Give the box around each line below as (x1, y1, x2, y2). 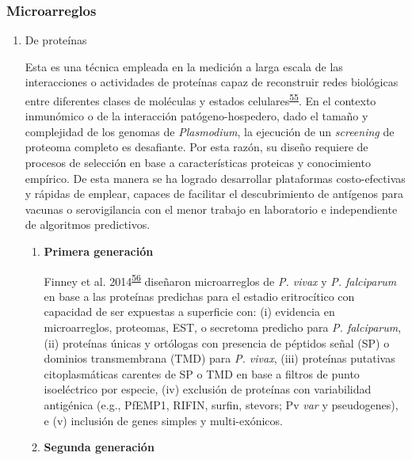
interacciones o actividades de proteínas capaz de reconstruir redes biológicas (25, 74, 399, 90)
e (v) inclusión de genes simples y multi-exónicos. (44, 412, 283, 428)
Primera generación (44, 243, 154, 259)
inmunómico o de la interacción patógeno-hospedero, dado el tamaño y (25, 108, 368, 124)
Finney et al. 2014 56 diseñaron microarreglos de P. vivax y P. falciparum (44, 270, 397, 289)
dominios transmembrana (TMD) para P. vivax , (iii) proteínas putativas (44, 350, 395, 367)
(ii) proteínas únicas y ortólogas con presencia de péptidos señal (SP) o (44, 334, 390, 351)
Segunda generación (44, 439, 154, 455)
